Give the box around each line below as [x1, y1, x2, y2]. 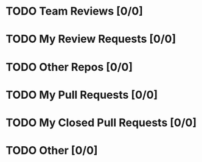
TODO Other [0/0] [5, 144, 98, 158]
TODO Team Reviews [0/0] [5, 4, 144, 18]
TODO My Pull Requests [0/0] [5, 88, 158, 102]
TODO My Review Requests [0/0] [5, 32, 176, 46]
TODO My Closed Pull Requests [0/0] [5, 116, 197, 129]
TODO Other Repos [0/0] [5, 60, 133, 74]
